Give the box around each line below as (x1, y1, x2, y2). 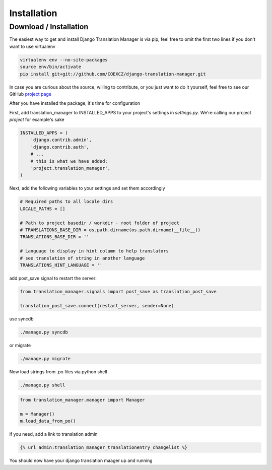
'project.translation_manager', (30, 165, 111, 171)
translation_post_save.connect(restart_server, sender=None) (20, 303, 174, 308)
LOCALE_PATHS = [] (20, 206, 65, 212)
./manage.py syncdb (20, 329, 68, 335)
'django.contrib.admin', (30, 137, 92, 143)
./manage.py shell (20, 382, 65, 388)
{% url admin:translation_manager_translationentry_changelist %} (20, 445, 187, 450)
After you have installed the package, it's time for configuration (9, 100, 141, 106)
